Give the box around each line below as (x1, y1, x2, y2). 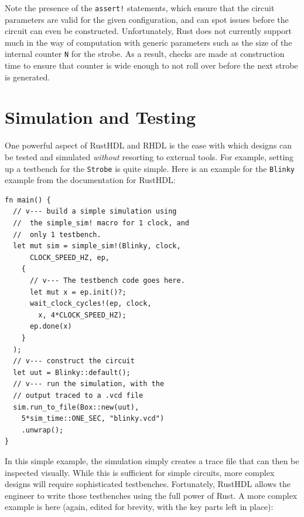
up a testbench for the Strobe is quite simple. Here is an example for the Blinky (5, 162, 295, 174)
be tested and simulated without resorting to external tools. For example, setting (5, 151, 294, 163)
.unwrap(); (21, 425, 64, 434)
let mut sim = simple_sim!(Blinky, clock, (13, 242, 181, 251)
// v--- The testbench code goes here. (29, 276, 185, 285)
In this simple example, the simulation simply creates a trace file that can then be (5, 454, 299, 467)
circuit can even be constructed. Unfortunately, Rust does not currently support (5, 25, 292, 37)
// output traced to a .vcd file (13, 391, 144, 400)
